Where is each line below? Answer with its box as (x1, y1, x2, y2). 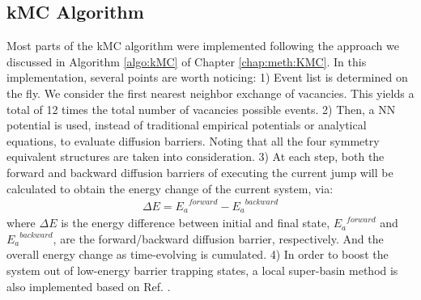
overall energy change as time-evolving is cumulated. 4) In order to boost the (6, 246, 389, 263)
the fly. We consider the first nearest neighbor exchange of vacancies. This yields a (6, 84, 415, 101)
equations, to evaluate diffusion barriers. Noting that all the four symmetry (6, 132, 380, 149)
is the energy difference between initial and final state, (61, 214, 330, 231)
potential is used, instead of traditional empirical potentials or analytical (6, 116, 367, 133)
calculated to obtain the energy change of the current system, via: (6, 180, 334, 196)
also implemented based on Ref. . (6, 277, 171, 294)
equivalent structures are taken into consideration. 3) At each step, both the (6, 148, 385, 165)
